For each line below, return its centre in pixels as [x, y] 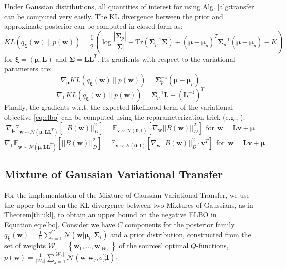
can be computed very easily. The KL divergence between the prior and [114, 16]
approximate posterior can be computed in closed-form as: [94, 26]
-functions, [212, 245]
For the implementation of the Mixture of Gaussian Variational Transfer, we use [127, 195]
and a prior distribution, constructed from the [181, 234]
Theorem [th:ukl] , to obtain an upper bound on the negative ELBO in [111, 214]
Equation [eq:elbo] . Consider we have [60, 224]
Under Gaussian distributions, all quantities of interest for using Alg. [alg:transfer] [130, 6]
